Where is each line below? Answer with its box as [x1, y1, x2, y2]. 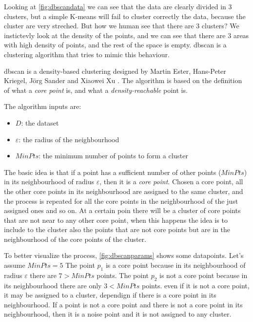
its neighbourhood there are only [4, 280, 102, 290]
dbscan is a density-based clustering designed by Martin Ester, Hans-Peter [4, 65, 226, 76]
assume [4, 260, 25, 270]
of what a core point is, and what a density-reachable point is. [4, 85, 188, 95]
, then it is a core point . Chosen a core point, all [99, 176, 243, 187]
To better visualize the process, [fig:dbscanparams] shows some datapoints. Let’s [4, 250, 244, 260]
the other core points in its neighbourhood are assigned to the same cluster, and [4, 186, 243, 196]
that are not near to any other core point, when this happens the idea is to [4, 215, 228, 225]
